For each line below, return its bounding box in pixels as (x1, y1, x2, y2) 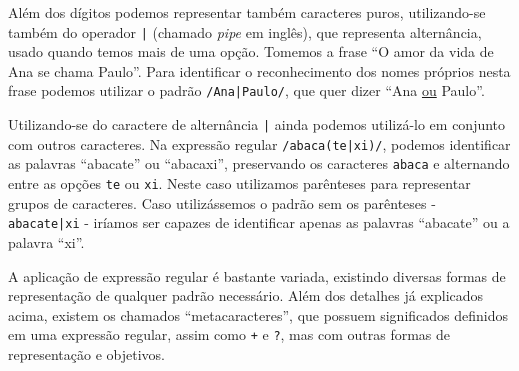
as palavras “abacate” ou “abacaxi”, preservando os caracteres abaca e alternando (8, 153, 510, 174)
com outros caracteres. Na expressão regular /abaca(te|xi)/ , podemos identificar (8, 133, 511, 154)
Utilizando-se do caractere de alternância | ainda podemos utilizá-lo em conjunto (8, 114, 506, 135)
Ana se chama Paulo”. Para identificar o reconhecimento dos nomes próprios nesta (8, 60, 511, 81)
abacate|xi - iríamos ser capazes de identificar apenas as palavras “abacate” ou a (8, 212, 510, 233)
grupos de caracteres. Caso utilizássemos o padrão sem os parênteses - (8, 192, 436, 213)
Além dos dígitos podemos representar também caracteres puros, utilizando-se (8, 2, 486, 22)
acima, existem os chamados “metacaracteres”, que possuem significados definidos (8, 304, 509, 325)
